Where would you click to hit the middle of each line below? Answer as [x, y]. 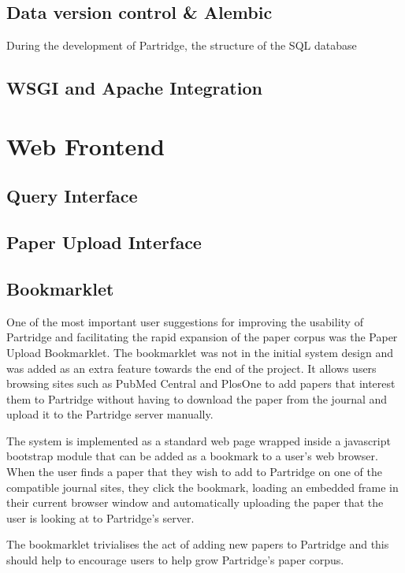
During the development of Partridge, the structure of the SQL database [182, 45]
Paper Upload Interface [104, 242]
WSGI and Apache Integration [134, 88]
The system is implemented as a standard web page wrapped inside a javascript [199, 440]
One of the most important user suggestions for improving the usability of [185, 321]
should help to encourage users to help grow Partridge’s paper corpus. [175, 560]
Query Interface [72, 196]
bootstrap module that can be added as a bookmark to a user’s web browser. [192, 456]
